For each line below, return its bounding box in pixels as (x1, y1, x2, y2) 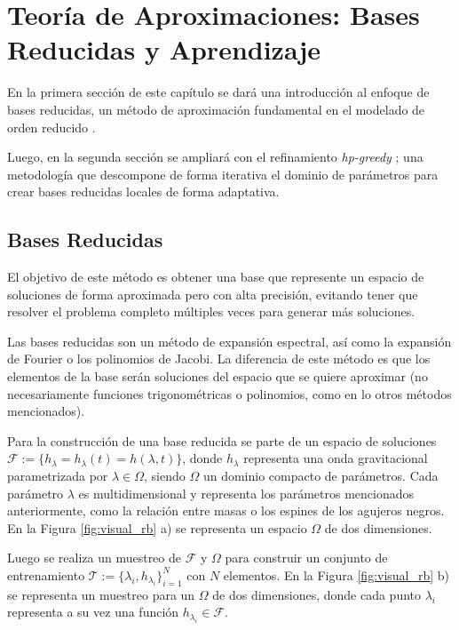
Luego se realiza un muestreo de (7, 548, 181, 567)
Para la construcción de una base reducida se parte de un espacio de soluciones (7, 431, 437, 450)
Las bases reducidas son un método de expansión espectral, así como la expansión (7, 331, 452, 350)
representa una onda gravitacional (243, 449, 428, 467)
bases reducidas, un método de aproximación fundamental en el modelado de (7, 100, 425, 118)
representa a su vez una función (7, 602, 179, 621)
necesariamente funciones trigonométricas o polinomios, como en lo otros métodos (7, 384, 452, 403)
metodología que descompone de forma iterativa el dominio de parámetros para (7, 164, 439, 183)
